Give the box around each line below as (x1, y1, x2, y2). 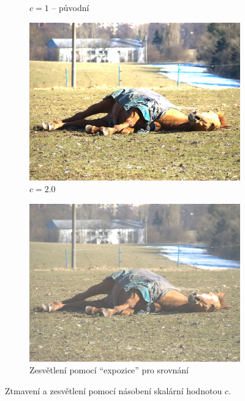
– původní (51, 1, 89, 14)
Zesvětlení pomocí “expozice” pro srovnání (29, 364, 189, 376)
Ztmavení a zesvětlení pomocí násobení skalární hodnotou (5, 384, 222, 397)
